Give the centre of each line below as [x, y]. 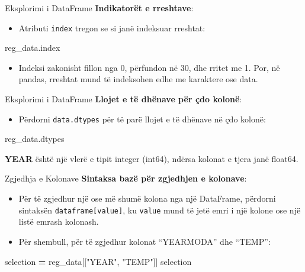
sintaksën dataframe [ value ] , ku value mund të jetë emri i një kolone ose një [160, 210]
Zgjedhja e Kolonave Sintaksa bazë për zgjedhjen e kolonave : [126, 178]
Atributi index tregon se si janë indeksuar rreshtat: [112, 27]
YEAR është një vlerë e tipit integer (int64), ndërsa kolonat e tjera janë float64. [152, 158]
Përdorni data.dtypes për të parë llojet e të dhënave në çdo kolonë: [142, 119]
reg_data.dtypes [35, 139]
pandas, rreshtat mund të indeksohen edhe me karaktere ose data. [138, 79]
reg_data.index [33, 48]
